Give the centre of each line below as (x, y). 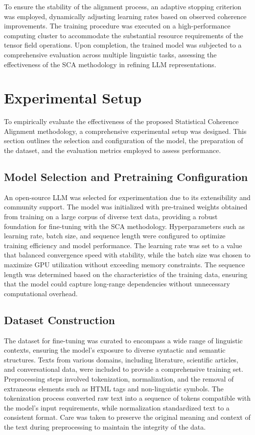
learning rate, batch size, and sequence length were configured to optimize (115, 236)
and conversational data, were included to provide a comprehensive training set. (124, 369)
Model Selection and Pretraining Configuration (126, 177)
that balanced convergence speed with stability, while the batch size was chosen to (127, 255)
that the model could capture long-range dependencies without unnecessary (117, 284)
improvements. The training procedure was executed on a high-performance (117, 26)
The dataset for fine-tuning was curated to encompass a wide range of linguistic (123, 340)
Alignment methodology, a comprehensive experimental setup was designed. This (125, 131)
